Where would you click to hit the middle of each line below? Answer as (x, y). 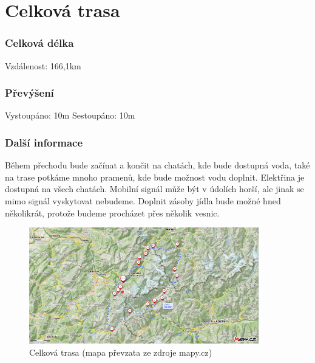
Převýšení (29, 93)
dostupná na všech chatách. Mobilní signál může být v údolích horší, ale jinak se (154, 189)
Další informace (44, 142)
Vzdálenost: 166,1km (43, 65)
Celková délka (39, 43)
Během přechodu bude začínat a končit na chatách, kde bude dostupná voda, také (157, 165)
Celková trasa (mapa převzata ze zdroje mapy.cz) (121, 352)
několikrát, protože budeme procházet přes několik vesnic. (112, 213)
